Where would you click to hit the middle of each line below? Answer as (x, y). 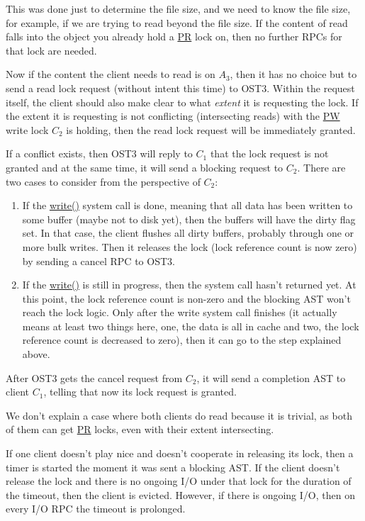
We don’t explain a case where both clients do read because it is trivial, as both (179, 415)
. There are (321, 167)
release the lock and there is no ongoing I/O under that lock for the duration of (179, 481)
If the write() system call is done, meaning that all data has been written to (187, 205)
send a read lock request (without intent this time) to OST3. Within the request (180, 88)
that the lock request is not (269, 153)
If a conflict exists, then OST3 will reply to (99, 153)
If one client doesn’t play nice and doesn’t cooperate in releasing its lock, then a (180, 453)
